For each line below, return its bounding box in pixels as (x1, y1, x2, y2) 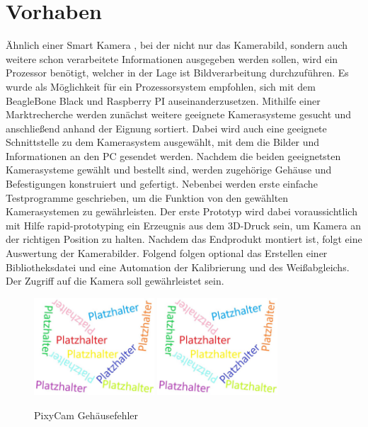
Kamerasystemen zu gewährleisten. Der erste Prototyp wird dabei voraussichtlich (6, 204, 357, 219)
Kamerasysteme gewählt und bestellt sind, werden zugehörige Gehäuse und (6, 162, 332, 177)
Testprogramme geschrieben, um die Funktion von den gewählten (6, 190, 289, 205)
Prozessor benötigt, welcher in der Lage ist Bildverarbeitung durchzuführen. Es (6, 65, 349, 80)
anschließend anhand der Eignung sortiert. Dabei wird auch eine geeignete (6, 120, 327, 135)
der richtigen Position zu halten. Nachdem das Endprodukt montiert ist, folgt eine (6, 232, 362, 246)
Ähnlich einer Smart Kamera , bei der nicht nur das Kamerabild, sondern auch (6, 38, 348, 52)
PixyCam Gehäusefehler (34, 407, 139, 422)
